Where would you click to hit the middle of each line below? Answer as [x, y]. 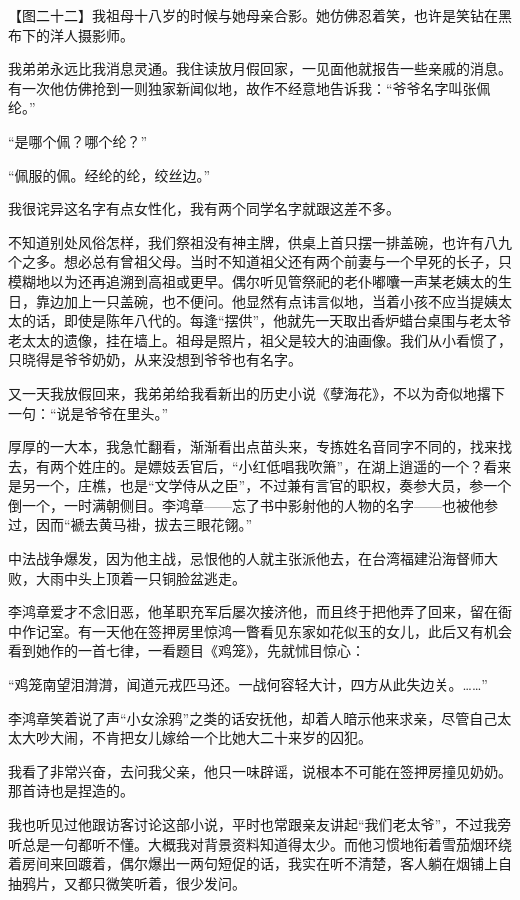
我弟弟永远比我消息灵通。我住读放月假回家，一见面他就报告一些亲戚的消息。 [260, 68]
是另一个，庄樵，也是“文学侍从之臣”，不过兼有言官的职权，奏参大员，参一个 [260, 485]
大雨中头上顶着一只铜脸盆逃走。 [140, 577]
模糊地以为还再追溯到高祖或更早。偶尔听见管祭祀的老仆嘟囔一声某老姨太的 [253, 280]
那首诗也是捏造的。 [71, 790]
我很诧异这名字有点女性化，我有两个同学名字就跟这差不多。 [204, 208]
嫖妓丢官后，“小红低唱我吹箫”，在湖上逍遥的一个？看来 [329, 465]
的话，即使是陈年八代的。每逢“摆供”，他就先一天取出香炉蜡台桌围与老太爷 [266, 320]
